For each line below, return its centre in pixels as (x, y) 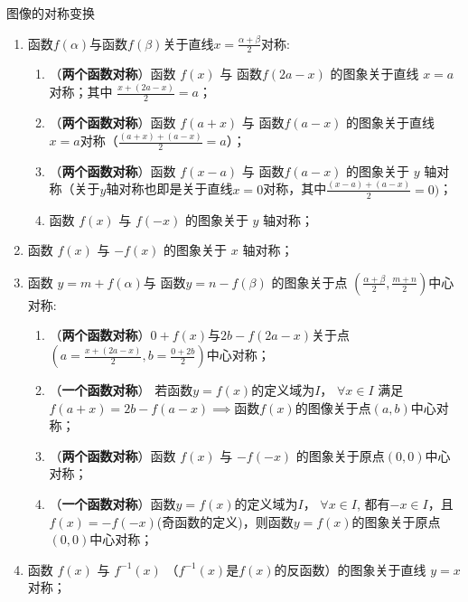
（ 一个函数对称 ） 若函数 (121, 390)
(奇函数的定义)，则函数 (225, 521)
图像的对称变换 (51, 13)
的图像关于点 (333, 407)
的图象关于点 (309, 282)
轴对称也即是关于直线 (169, 188)
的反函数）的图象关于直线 (350, 569)
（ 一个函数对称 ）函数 (112, 503)
